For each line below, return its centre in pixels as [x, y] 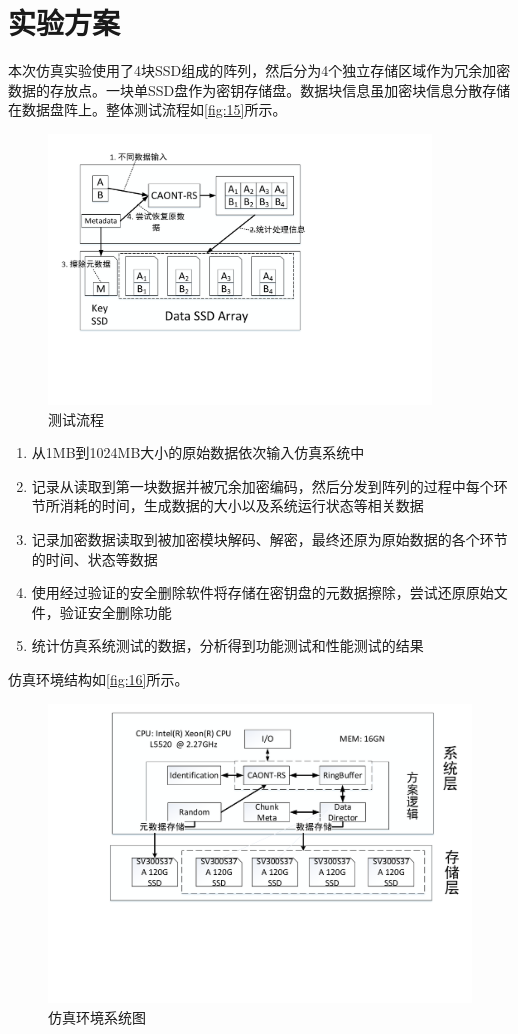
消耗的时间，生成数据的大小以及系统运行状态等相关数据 [241, 505]
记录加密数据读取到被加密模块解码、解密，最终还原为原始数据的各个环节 [269, 539]
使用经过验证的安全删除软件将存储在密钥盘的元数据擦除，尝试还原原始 [262, 592]
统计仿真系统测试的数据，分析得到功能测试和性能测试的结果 [227, 645]
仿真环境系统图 [97, 1016]
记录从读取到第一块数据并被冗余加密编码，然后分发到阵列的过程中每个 [262, 485]
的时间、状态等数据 [94, 558]
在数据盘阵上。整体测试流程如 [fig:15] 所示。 [147, 109]
